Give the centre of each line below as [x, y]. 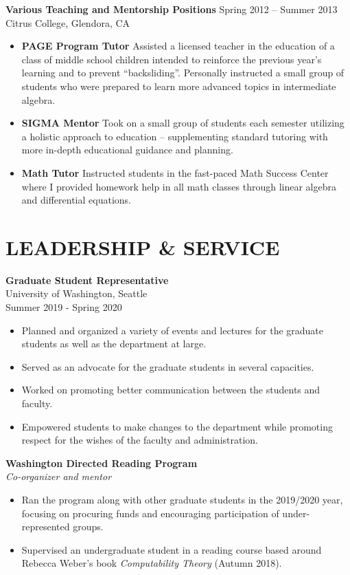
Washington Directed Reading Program [102, 463]
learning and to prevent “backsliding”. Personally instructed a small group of [183, 73]
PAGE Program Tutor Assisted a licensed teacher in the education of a [178, 46]
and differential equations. [76, 200]
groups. [88, 527]
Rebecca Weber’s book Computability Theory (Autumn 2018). [152, 563]
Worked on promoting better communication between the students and [171, 390]
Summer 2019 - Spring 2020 [64, 307]
